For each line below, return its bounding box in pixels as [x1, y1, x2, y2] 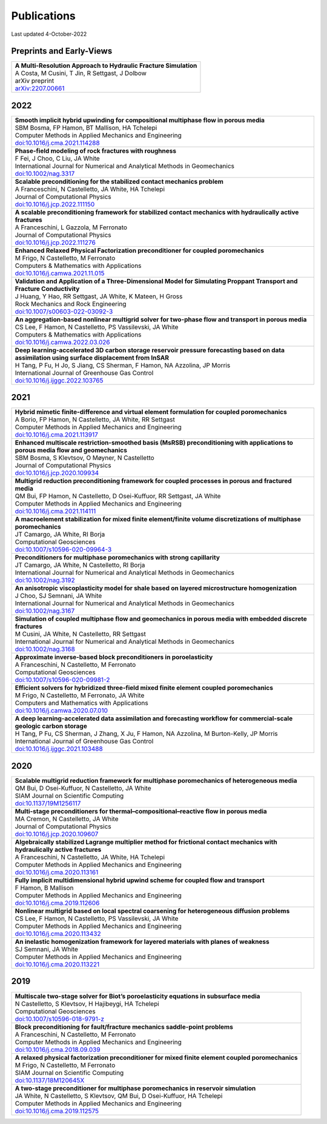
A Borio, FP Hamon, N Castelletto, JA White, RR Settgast [15, 415, 175, 424]
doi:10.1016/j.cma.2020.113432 [15, 929, 101, 938]
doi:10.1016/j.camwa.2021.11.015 [15, 269, 105, 277]
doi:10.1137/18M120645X [15, 1076, 85, 1085]
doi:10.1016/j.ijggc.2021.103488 [15, 744, 103, 753]
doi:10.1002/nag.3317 [15, 169, 75, 178]
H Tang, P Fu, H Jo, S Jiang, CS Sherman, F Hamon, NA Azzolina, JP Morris [15, 361, 231, 369]
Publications [11, 9, 76, 22]
